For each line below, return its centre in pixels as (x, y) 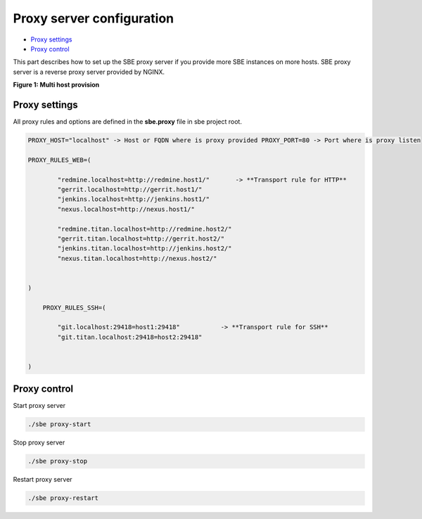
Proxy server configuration (94, 18)
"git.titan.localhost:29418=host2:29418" (130, 337)
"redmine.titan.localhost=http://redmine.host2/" (145, 229)
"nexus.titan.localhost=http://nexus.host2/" (137, 258)
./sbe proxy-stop (58, 461)
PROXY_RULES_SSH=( (74, 307)
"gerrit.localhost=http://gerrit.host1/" (130, 189)
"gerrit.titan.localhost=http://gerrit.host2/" (141, 238)
